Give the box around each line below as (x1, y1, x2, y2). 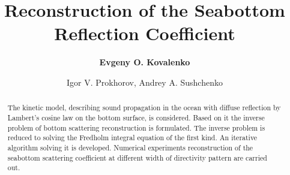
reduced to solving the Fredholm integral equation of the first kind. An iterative (7, 132, 258, 143)
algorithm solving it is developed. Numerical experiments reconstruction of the (7, 142, 253, 152)
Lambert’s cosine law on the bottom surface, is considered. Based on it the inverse (7, 112, 265, 122)
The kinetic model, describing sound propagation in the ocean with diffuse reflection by (7, 102, 281, 113)
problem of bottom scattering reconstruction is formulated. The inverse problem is (7, 122, 265, 132)
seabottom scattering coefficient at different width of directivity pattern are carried (7, 152, 267, 162)
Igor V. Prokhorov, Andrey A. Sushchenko (67, 76, 223, 88)
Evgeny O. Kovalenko (99, 56, 190, 68)
